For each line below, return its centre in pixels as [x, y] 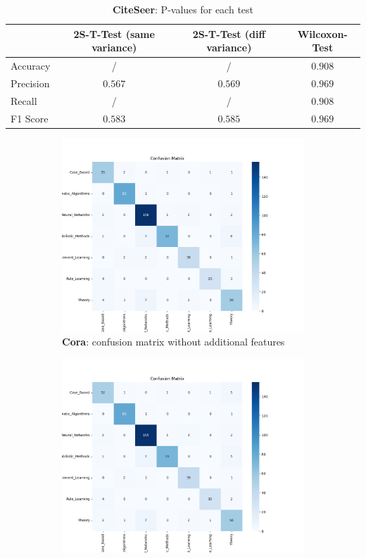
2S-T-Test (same [114, 33]
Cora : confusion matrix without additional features [173, 342]
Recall [24, 100]
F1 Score [30, 118]
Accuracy [31, 66]
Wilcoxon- [322, 33]
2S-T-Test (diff [229, 33]
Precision [30, 83]
